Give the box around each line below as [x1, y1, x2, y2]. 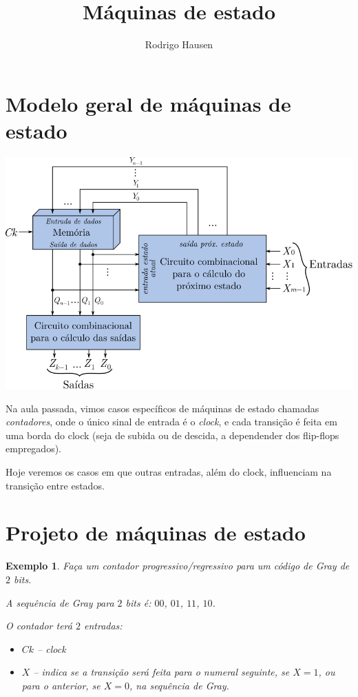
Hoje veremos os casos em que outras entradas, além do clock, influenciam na [6, 465, 332, 478]
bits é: [125, 595, 151, 609]
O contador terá [6, 618, 72, 633]
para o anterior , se [21, 678, 101, 692]
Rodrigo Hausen [145, 37, 213, 52]
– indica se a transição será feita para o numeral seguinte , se [33, 665, 290, 679]
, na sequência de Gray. [129, 678, 229, 692]
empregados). [6, 441, 62, 456]
